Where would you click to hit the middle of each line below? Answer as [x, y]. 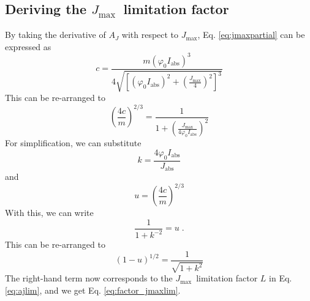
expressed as [28, 46]
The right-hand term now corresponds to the [89, 278]
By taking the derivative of [55, 35]
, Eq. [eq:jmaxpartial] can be [251, 35]
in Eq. [281, 278]
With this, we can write [49, 213]
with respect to [150, 35]
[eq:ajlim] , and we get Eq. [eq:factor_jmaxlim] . [93, 290]
